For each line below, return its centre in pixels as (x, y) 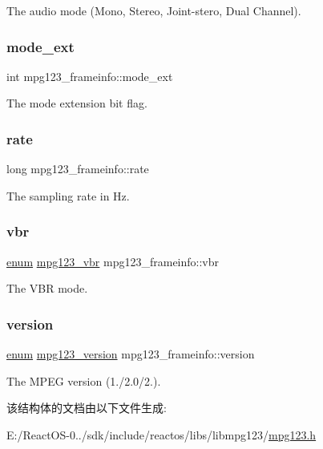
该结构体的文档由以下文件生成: (87, 408)
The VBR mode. (47, 288)
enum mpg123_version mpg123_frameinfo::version (131, 354)
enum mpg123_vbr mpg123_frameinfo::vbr (113, 261)
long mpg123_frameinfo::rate (78, 169)
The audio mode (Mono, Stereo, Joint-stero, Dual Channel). (154, 10)
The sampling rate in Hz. (68, 195)
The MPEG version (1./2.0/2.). (84, 380)
